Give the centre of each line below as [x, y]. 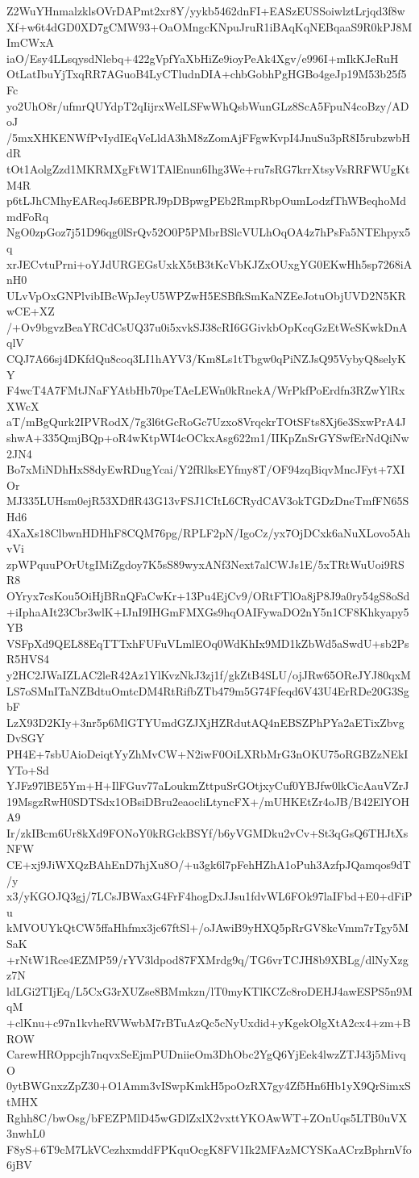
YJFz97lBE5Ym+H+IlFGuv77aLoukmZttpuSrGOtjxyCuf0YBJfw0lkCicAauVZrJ [208, 785]
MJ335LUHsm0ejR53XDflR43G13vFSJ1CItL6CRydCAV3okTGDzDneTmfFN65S [208, 501]
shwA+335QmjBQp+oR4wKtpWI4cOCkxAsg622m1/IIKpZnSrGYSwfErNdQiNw [208, 438]
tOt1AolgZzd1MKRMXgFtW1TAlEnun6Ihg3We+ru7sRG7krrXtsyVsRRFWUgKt [208, 168]
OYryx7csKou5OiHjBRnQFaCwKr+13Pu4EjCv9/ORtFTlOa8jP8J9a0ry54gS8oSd [208, 595]
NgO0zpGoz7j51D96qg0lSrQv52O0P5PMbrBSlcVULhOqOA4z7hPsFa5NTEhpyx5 [209, 232]
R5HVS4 [28, 659]
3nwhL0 [26, 1133]
